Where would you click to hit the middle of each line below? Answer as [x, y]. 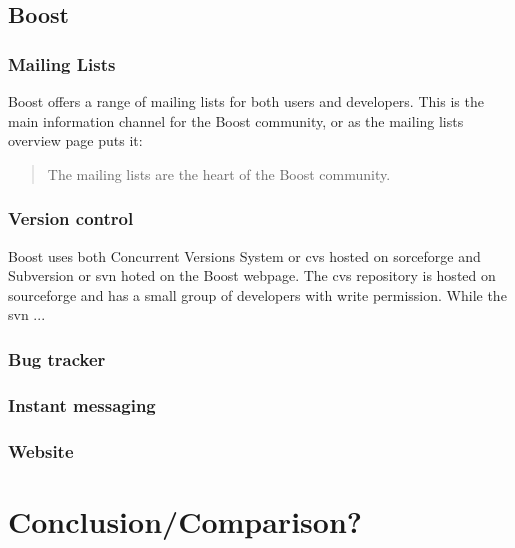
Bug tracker [57, 358]
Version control [71, 218]
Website [41, 450]
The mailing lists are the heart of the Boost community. [219, 173]
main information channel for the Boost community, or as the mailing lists [236, 120]
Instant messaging [82, 404]
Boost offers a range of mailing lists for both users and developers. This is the [246, 101]
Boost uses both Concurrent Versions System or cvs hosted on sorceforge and [244, 255]
